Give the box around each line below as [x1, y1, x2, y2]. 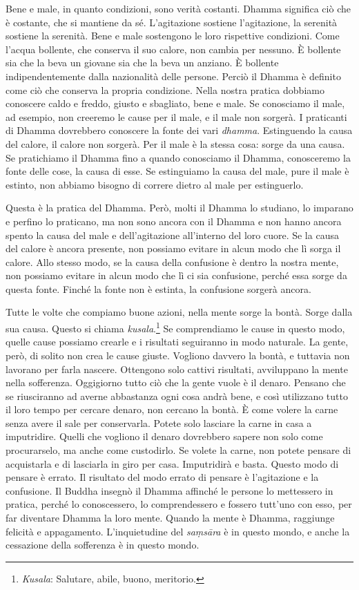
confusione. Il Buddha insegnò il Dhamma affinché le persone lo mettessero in [6, 483, 333, 497]
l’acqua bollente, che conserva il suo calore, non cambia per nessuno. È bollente [6, 41, 341, 56]
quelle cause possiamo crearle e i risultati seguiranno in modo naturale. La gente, [6, 334, 349, 349]
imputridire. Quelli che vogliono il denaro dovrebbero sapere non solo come [6, 429, 323, 444]
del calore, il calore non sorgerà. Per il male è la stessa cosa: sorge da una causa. [6, 136, 345, 151]
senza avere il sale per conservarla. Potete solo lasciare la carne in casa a [6, 415, 312, 430]
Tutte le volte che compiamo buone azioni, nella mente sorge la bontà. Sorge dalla [6, 305, 353, 319]
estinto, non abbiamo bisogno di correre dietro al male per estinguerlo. [6, 177, 304, 191]
